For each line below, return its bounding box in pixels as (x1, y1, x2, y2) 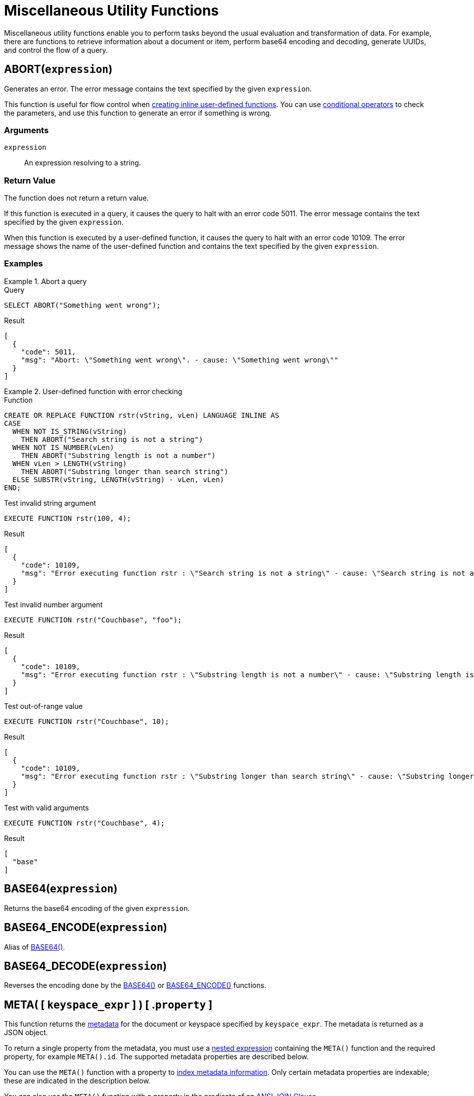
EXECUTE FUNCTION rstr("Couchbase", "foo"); (4, 615, 182, 624)
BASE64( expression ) (4, 882, 117, 895)
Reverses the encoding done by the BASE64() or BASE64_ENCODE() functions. (4, 981, 267, 990)
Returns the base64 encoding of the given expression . (4, 903, 190, 912)
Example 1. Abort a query (4, 277, 87, 286)
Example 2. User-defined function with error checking (4, 387, 182, 396)
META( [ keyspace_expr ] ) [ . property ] (4, 998, 213, 1011)
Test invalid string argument (4, 498, 96, 507)
